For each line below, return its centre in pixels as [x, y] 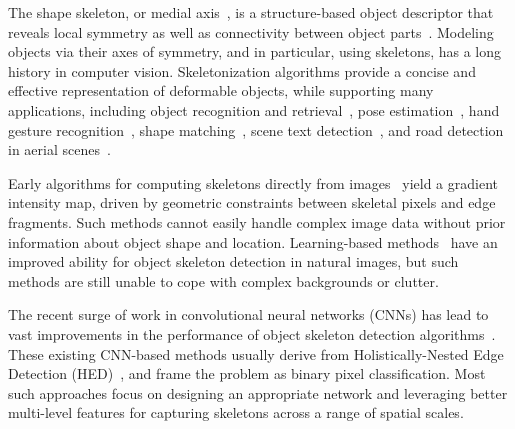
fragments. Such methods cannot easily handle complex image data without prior [257, 221]
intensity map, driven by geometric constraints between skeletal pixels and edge [252, 202]
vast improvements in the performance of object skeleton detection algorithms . [252, 333]
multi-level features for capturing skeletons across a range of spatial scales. [236, 412]
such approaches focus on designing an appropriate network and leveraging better [258, 392]
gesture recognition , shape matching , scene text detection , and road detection [256, 129]
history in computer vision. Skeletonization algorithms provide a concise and [242, 70]
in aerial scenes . [59, 149]
